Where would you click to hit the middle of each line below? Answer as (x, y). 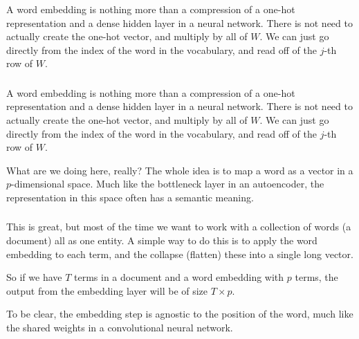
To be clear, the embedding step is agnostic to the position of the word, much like (180, 314)
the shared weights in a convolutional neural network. (120, 328)
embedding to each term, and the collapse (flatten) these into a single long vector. (180, 254)
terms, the (316, 277)
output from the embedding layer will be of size (107, 290)
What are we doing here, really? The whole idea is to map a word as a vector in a (180, 170)
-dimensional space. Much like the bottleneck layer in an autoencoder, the (168, 184)
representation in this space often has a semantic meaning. (130, 197)
